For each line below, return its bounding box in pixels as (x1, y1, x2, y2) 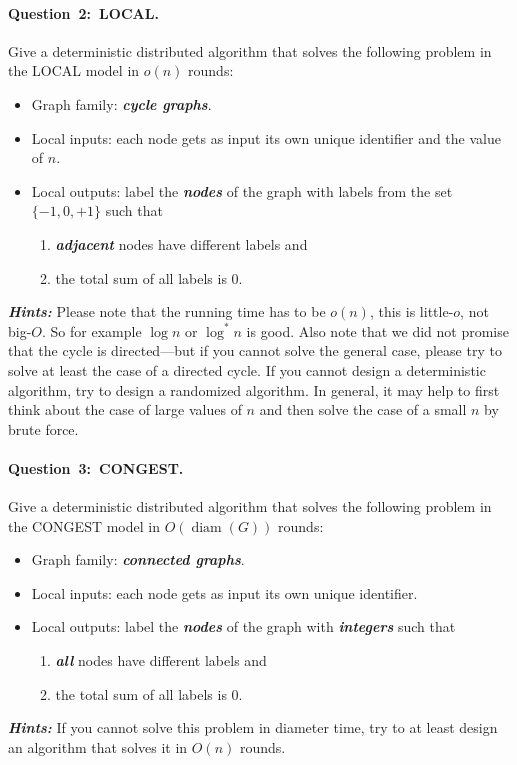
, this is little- (369, 301, 454, 322)
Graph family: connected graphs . (31, 549, 245, 570)
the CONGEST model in (8, 515, 160, 536)
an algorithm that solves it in (8, 736, 188, 757)
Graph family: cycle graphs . (31, 93, 212, 114)
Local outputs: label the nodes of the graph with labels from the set (31, 180, 453, 201)
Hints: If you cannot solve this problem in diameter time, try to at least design (8, 717, 498, 738)
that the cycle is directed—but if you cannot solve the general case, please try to (8, 340, 502, 361)
